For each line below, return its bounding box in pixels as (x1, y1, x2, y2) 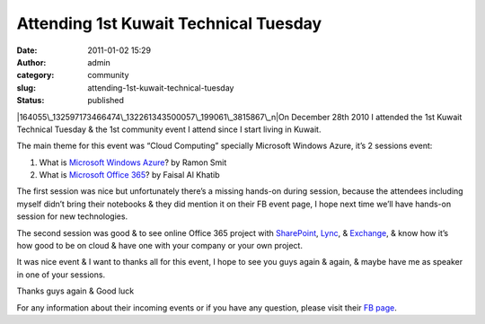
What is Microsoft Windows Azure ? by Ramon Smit (39, 157, 227, 168)
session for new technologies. (16, 211, 128, 222)
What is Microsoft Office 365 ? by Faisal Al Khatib (39, 170, 220, 180)
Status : (16, 95, 45, 106)
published (87, 95, 125, 106)
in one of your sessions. (16, 269, 106, 280)
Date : (16, 45, 38, 56)
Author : (16, 57, 47, 67)
